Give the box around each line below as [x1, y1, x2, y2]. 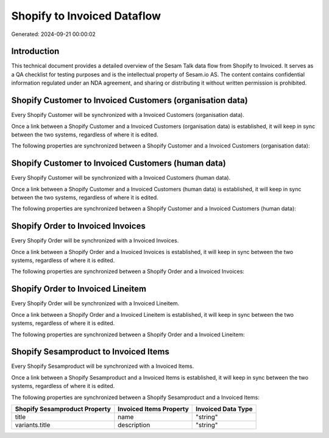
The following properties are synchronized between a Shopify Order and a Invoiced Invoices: [11, 268, 245, 275]
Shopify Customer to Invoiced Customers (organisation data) [11, 95, 248, 106]
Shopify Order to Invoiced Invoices [11, 221, 146, 231]
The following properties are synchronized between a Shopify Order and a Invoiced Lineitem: [11, 331, 245, 338]
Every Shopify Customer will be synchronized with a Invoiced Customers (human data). [11, 174, 231, 182]
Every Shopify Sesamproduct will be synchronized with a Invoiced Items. [11, 362, 194, 370]
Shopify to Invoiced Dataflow [11, 9, 161, 23]
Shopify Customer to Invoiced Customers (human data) [11, 158, 227, 169]
